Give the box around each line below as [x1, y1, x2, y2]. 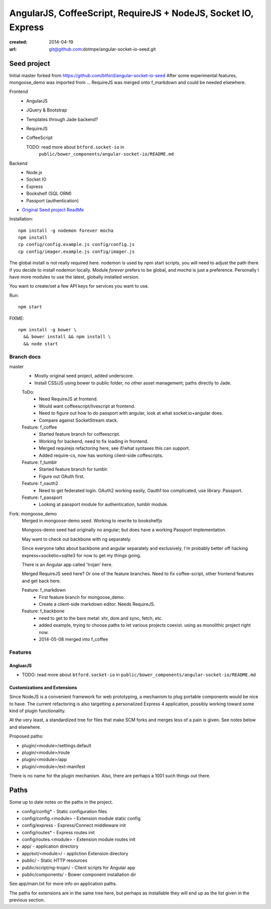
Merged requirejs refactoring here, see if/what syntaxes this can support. [39, 445, 190, 451]
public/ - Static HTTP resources [22, 857, 88, 863]
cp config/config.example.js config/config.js [18, 241, 135, 247]
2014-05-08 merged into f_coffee [39, 636, 108, 642]
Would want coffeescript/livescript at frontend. [39, 403, 135, 409]
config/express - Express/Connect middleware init [22, 822, 126, 828]
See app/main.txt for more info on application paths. [9, 881, 117, 887]
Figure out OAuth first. [39, 473, 85, 479]
